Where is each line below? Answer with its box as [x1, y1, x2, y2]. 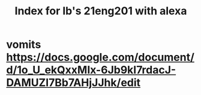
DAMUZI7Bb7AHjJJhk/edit [6, 76, 141, 90]
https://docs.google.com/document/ [6, 51, 195, 64]
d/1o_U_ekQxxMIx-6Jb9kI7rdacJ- [6, 63, 176, 77]
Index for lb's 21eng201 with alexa [14, 4, 187, 18]
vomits [6, 38, 41, 51]
